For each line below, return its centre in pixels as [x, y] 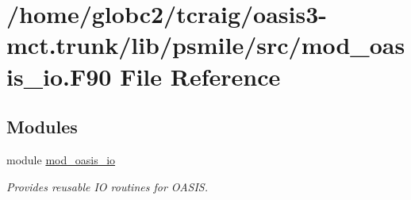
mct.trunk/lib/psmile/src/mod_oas [206, 45]
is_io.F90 [59, 76]
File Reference [200, 76]
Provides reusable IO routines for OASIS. [108, 186]
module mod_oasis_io [61, 159]
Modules [42, 127]
